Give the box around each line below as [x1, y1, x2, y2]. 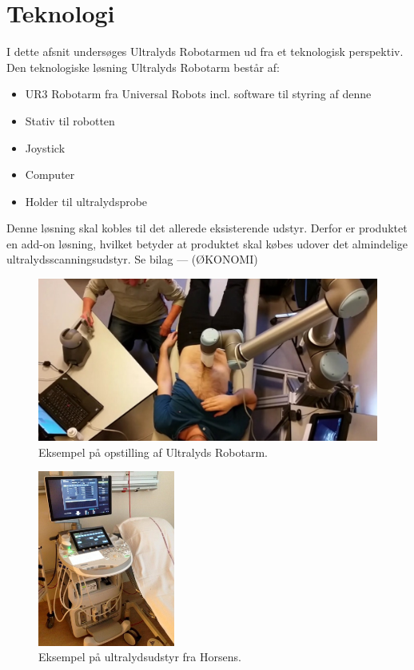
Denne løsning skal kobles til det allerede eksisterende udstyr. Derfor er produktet [6, 220, 408, 236]
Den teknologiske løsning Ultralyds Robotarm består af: [6, 58, 280, 75]
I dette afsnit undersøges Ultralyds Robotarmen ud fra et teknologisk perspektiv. [6, 43, 404, 60]
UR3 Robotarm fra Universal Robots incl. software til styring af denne [25, 85, 372, 102]
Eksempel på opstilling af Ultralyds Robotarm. [38, 443, 268, 460]
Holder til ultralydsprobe [25, 192, 148, 209]
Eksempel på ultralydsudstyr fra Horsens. [38, 648, 241, 665]
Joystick [25, 139, 66, 156]
